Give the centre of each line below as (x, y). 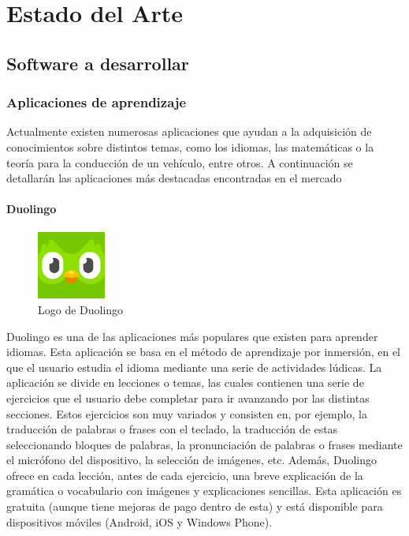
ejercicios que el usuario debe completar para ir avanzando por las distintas (188, 397)
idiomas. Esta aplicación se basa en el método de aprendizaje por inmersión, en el (204, 352)
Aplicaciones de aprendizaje (97, 102)
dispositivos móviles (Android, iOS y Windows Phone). (139, 521)
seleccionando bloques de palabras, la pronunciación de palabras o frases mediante (204, 444)
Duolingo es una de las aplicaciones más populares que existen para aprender (192, 336)
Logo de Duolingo (81, 309)
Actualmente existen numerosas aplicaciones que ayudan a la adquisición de (189, 131)
